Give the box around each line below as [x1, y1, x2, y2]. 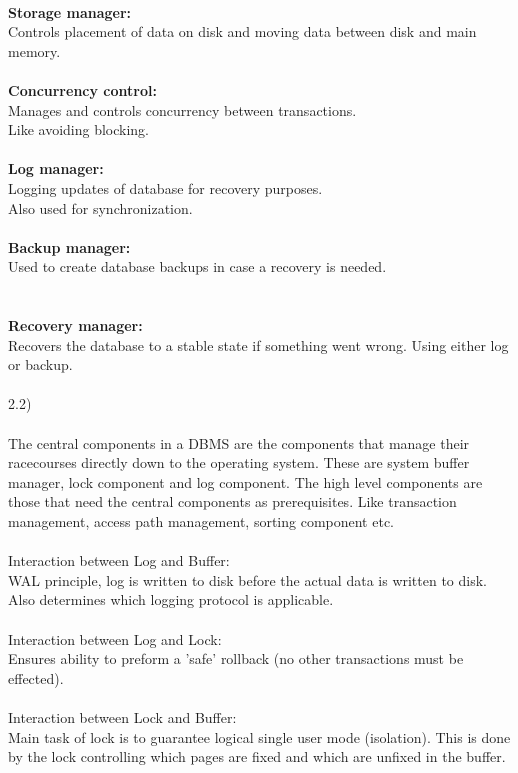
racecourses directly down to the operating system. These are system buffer [8, 452, 470, 473]
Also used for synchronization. [8, 197, 193, 218]
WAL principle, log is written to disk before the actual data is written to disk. [8, 569, 488, 590]
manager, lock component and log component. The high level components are [8, 471, 483, 492]
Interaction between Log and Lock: [8, 628, 222, 649]
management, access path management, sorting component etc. [8, 511, 394, 532]
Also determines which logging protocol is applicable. [8, 589, 334, 610]
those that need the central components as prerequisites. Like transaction [8, 491, 457, 512]
